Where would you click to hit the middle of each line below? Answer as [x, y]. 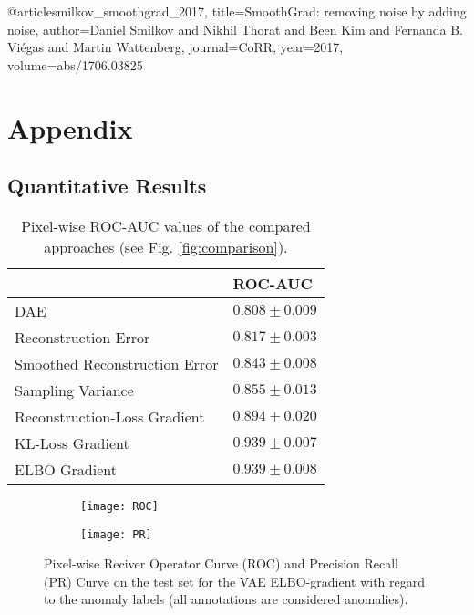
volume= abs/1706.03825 [75, 64]
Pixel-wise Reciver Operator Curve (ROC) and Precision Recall [222, 563]
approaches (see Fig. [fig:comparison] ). [166, 246]
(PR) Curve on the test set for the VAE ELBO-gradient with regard [235, 581]
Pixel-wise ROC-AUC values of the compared [166, 225]
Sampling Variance [74, 390]
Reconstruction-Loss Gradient [110, 416]
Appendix [70, 127]
